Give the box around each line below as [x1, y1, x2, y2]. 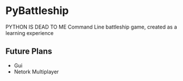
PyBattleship [5, 4, 69, 17]
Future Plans [5, 47, 53, 57]
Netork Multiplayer [13, 68, 59, 75]
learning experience [5, 29, 54, 36]
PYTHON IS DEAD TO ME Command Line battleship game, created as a [5, 23, 178, 30]
